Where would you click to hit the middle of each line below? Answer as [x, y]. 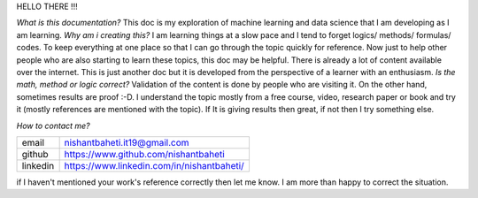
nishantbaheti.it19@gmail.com [127, 142]
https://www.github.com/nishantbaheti [144, 154]
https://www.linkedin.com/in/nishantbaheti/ [154, 165]
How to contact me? [53, 126]
